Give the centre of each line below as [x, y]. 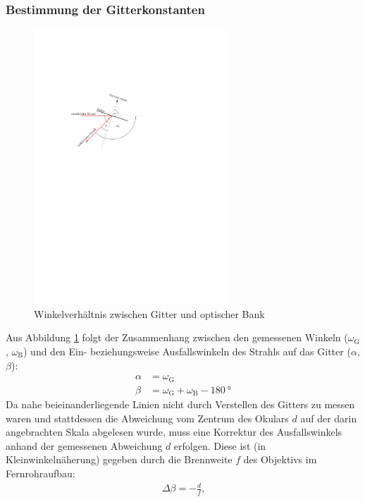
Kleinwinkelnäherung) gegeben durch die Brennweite [119, 459]
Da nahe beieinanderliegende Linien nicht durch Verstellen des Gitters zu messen [180, 404]
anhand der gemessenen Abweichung [84, 445]
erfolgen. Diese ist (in [220, 445]
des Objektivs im [280, 459]
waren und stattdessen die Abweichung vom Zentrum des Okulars [147, 418]
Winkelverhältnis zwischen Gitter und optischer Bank [149, 313]
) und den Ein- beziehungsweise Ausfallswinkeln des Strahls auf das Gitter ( [187, 351]
